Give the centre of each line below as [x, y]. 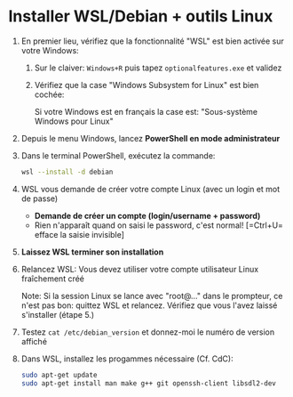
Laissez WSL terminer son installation [92, 252]
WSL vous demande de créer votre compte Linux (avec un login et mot [150, 189]
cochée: [49, 94]
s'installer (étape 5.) [58, 314]
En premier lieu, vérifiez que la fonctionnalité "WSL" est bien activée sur [153, 41]
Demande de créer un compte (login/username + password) [147, 215]
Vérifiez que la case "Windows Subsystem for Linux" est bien [146, 85]
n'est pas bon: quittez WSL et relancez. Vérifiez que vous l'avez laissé [149, 305]
